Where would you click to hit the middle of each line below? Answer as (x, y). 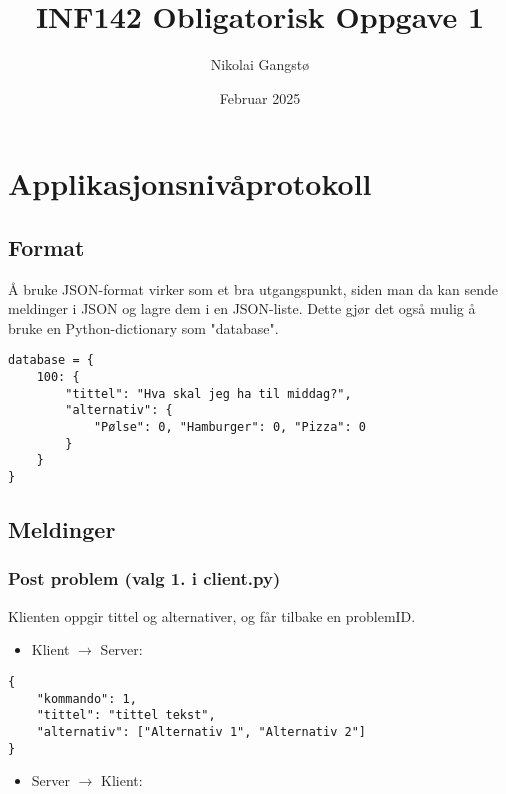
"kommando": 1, (86, 698)
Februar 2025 (260, 97)
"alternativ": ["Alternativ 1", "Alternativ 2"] (201, 731)
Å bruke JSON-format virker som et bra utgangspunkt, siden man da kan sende (253, 288)
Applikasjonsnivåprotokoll (190, 183)
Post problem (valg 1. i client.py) (144, 578)
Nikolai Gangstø (260, 64)
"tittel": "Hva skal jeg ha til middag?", (208, 393)
